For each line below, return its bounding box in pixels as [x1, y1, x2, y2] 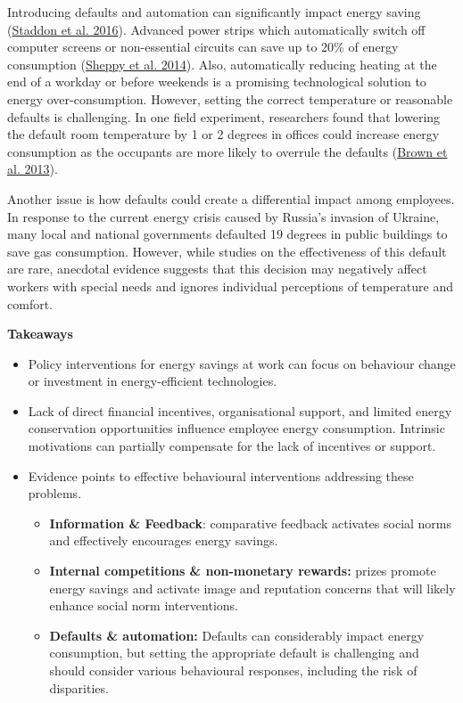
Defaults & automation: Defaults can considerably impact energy [49, 625, 425, 644]
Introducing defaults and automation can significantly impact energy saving [7, 3, 421, 20]
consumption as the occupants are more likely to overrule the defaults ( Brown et [7, 142, 448, 160]
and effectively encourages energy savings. [49, 531, 278, 550]
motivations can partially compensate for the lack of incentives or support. [28, 437, 436, 455]
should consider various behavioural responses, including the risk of [49, 661, 418, 679]
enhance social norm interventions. [49, 596, 238, 615]
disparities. [49, 678, 109, 697]
